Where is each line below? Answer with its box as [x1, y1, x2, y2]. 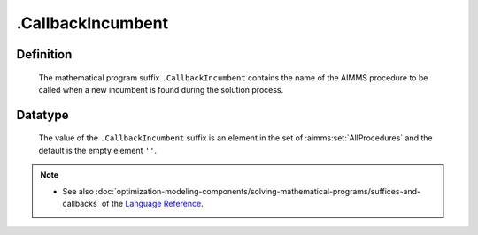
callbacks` [62, 198, 100, 208]
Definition [16, 47, 73, 62]
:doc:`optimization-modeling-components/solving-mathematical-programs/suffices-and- [96, 186, 421, 196]
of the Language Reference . [101, 198, 204, 208]
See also [62, 186, 95, 196]
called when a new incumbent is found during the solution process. [38, 84, 284, 95]
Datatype [16, 107, 69, 123]
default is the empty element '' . [38, 145, 158, 155]
